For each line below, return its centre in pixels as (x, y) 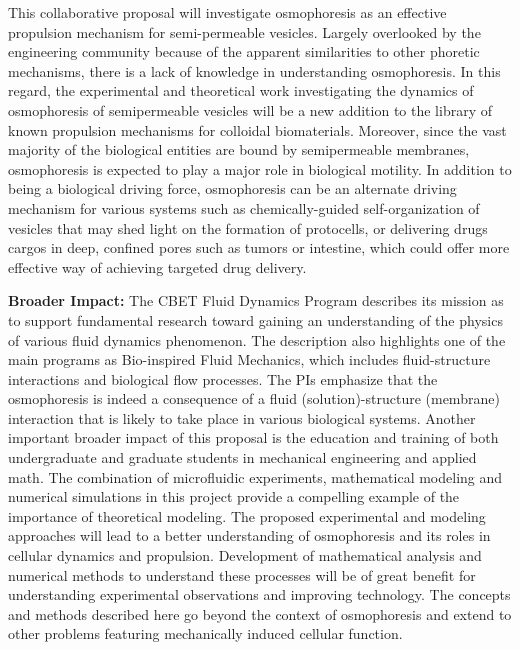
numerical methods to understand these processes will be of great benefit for (242, 574)
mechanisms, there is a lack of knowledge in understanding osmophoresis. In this (254, 70)
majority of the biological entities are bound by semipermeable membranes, (239, 149)
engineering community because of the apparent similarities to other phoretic (244, 51)
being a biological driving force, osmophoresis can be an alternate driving (232, 188)
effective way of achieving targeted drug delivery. (157, 266)
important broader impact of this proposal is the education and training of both (253, 437)
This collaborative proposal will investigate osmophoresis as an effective (227, 12)
